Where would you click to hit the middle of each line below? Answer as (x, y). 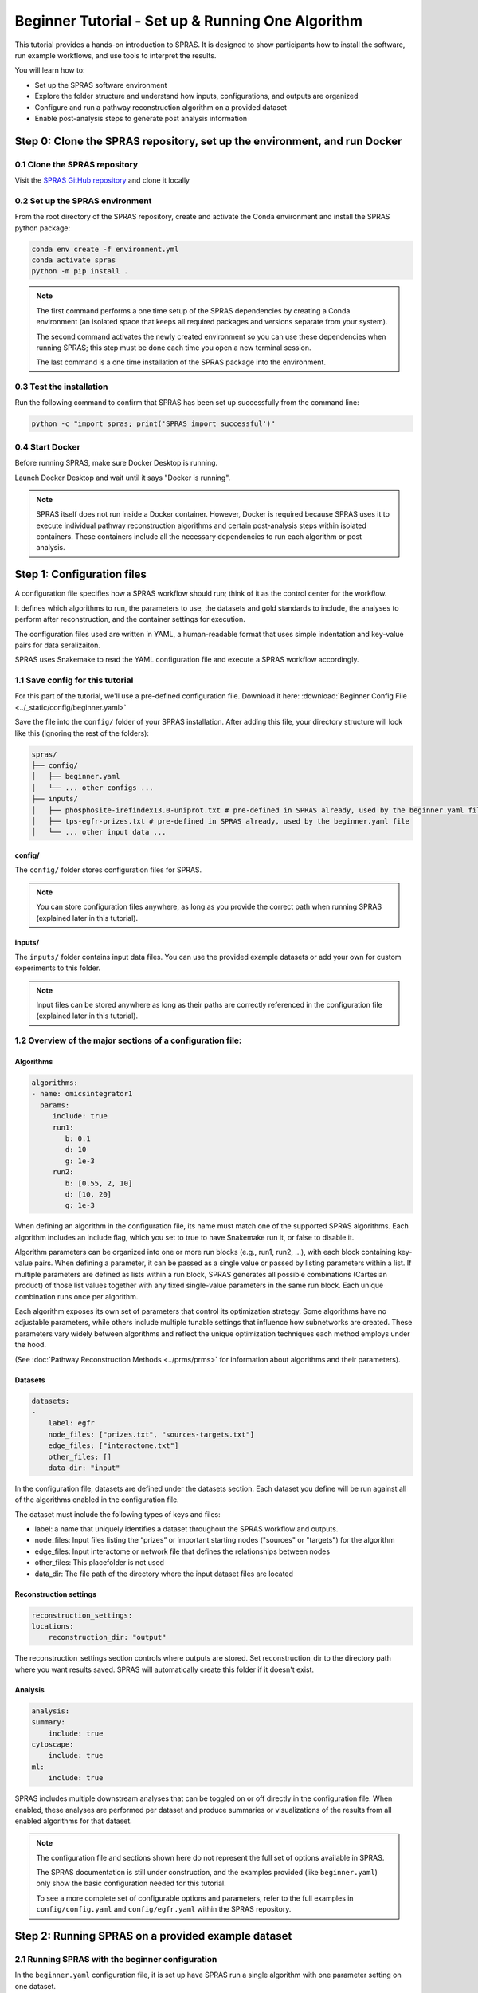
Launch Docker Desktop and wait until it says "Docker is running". (123, 478)
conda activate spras (74, 260)
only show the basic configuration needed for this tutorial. (131, 1883)
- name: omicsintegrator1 (82, 1094)
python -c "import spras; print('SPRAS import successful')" (153, 424)
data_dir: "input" (84, 1468)
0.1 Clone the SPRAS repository (76, 164)
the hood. (31, 1345)
